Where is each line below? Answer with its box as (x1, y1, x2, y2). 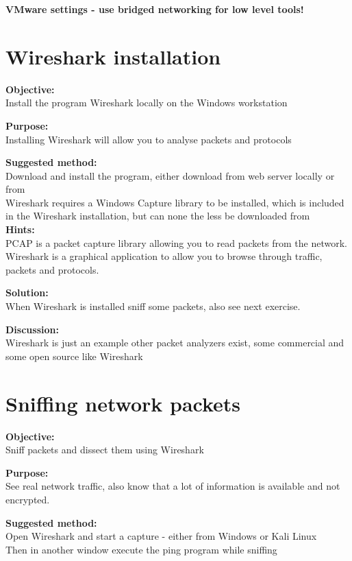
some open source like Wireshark (5, 348, 143, 363)
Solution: (5, 285, 49, 300)
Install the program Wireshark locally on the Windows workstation (5, 95, 288, 110)
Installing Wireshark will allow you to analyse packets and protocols (5, 132, 292, 146)
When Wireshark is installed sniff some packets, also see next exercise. (5, 299, 301, 313)
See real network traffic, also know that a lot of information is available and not (5, 479, 340, 493)
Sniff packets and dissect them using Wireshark (5, 442, 204, 457)
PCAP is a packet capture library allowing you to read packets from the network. (5, 235, 347, 250)
